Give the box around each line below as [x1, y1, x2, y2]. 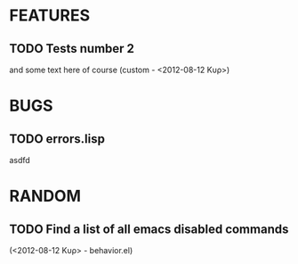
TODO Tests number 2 [9, 41, 135, 56]
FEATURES [9, 5, 91, 26]
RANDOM [9, 186, 82, 206]
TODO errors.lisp [9, 131, 105, 146]
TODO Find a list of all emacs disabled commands [9, 221, 289, 236]
